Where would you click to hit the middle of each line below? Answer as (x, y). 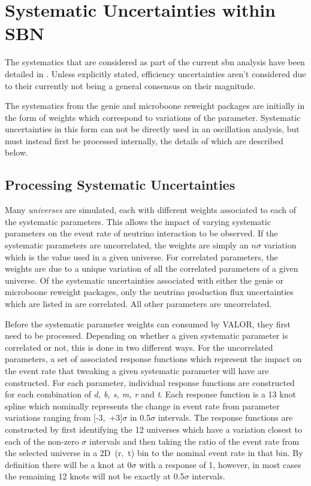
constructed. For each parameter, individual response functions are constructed (150, 382)
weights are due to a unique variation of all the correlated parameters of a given (152, 268)
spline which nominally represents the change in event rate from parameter (142, 405)
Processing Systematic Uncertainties (120, 185)
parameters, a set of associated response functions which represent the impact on (153, 359)
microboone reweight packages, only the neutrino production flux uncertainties (149, 292)
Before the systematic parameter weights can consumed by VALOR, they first (148, 324)
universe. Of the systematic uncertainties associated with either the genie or (144, 280)
